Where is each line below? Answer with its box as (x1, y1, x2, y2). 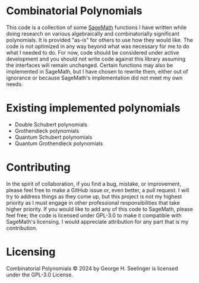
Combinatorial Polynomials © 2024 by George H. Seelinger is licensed (6, 265, 178, 272)
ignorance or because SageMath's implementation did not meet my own (6, 74, 183, 81)
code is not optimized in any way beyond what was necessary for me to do (6, 43, 190, 50)
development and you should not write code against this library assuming (6, 55, 186, 62)
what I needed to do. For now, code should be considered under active (6, 49, 179, 56)
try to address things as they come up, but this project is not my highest (6, 193, 182, 200)
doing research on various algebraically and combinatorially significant (6, 30, 179, 37)
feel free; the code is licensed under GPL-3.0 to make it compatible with (6, 212, 182, 219)
